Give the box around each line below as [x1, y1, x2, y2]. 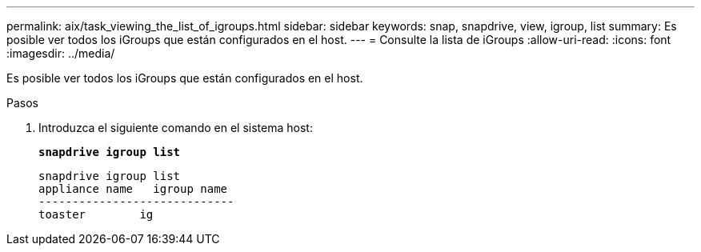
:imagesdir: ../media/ [6, 46, 115, 60]
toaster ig [38, 208, 154, 221]
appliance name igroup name [38, 182, 228, 195]
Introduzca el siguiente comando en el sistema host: [38, 121, 313, 134]
